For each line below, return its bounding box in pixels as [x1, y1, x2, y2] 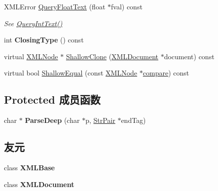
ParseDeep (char [25, 115, 80, 125]
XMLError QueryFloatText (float [4, 1, 106, 11]
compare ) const [143, 68, 189, 78]
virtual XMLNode [4, 51, 58, 61]
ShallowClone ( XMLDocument [66, 51, 158, 61]
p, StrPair [85, 115, 115, 125]
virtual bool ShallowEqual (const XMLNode [4, 68, 138, 78]
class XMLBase [4, 162, 55, 172]
